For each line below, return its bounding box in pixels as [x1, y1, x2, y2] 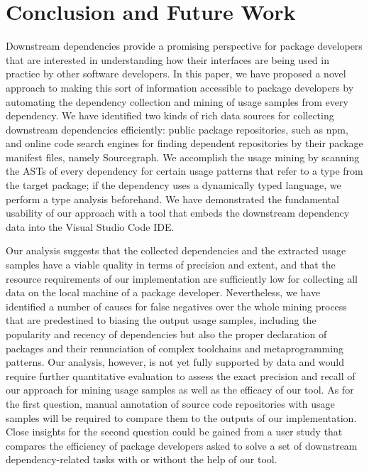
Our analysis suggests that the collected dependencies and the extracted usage [6, 243, 346, 258]
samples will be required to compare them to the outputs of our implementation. [6, 410, 357, 425]
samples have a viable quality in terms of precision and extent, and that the [6, 257, 336, 272]
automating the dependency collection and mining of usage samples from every [6, 94, 348, 109]
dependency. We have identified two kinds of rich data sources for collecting [6, 108, 334, 123]
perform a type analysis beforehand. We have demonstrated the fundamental [6, 191, 339, 206]
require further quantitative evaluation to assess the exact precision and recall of [6, 368, 356, 383]
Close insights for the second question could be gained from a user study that [6, 424, 343, 439]
